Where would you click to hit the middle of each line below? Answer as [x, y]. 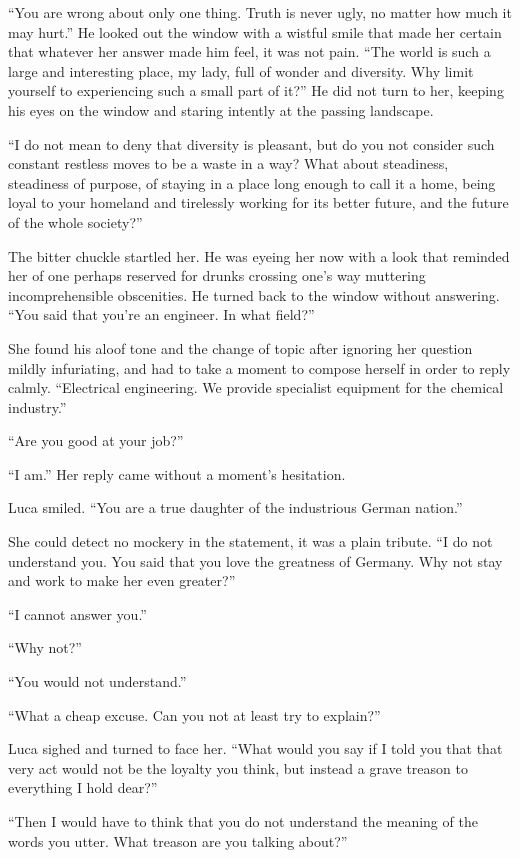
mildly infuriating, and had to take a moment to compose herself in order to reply [259, 367]
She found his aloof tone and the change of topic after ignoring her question [240, 347]
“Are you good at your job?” [96, 440]
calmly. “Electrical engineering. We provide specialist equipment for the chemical [256, 387]
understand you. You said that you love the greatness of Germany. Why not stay [255, 560]
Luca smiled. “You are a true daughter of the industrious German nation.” [235, 507]
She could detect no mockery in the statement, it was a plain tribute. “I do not [250, 541]
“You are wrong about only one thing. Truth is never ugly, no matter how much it [260, 12]
